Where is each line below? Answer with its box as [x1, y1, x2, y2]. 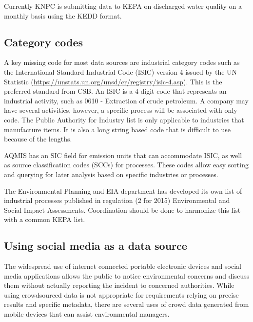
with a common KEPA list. [4, 214, 85, 224]
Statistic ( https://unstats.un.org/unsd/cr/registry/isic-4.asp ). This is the [4, 76, 222, 86]
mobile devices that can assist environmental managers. [4, 309, 170, 319]
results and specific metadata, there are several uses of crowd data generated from [4, 299, 249, 309]
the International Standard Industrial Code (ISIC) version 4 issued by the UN [4, 66, 237, 77]
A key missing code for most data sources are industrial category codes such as [4, 57, 240, 67]
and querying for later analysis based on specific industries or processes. [4, 169, 218, 179]
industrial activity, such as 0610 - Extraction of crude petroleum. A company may [4, 95, 249, 105]
